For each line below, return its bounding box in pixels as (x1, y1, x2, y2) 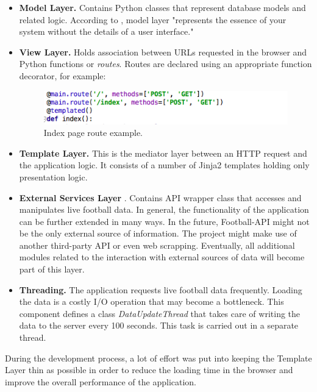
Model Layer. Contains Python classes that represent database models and (19, 1, 306, 13)
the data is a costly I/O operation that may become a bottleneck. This (19, 295, 284, 308)
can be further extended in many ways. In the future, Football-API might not (19, 215, 310, 227)
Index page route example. (43, 126, 143, 139)
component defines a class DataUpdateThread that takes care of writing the (19, 307, 301, 319)
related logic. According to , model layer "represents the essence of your (19, 13, 287, 26)
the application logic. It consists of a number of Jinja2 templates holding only (19, 159, 310, 171)
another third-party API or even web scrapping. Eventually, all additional (19, 238, 295, 251)
